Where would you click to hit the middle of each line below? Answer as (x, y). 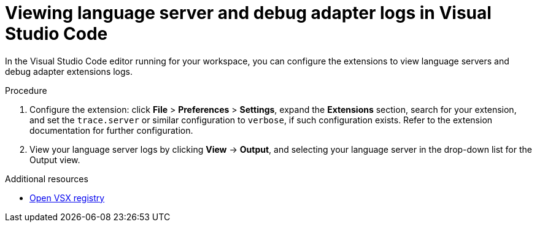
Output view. (55, 160)
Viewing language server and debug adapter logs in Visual (248, 13)
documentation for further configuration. (111, 130)
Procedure (26, 90)
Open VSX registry (67, 198)
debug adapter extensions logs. (69, 71)
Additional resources (47, 179)
